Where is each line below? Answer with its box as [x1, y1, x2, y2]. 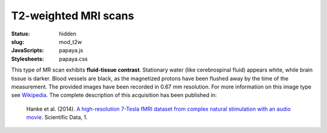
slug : [11, 38, 24, 45]
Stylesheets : [11, 55, 44, 63]
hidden [59, 30, 77, 37]
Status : [11, 30, 30, 37]
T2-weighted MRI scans [11, 9, 134, 22]
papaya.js [59, 47, 84, 54]
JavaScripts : [11, 47, 44, 54]
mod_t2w [59, 38, 82, 45]
